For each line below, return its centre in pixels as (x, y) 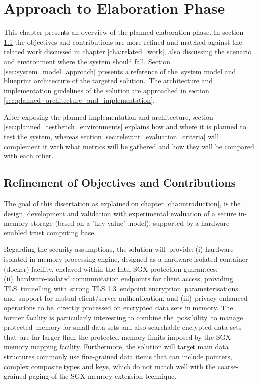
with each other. (29, 156)
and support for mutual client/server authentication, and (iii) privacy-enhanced (126, 298)
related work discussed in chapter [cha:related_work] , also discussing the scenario (128, 51)
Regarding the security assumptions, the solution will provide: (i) (104, 249)
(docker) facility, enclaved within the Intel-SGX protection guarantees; (111, 269)
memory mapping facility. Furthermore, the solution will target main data (116, 346)
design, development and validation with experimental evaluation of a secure (120, 213)
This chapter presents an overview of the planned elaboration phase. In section (124, 32)
